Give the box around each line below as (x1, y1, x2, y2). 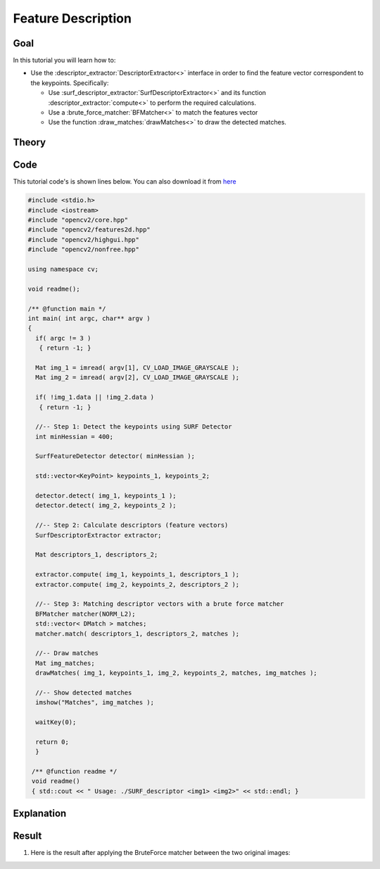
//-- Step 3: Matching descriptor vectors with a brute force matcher (35, 600, 284, 608)
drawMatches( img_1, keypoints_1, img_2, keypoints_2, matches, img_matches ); (35, 669, 318, 677)
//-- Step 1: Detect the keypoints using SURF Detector (35, 423, 232, 431)
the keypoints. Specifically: (30, 78, 109, 87)
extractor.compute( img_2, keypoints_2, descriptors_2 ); (35, 581, 240, 588)
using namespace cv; (27, 265, 99, 274)
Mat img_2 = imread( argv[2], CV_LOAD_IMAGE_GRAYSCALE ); (35, 374, 240, 381)
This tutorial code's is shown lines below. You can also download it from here (13, 177, 236, 186)
